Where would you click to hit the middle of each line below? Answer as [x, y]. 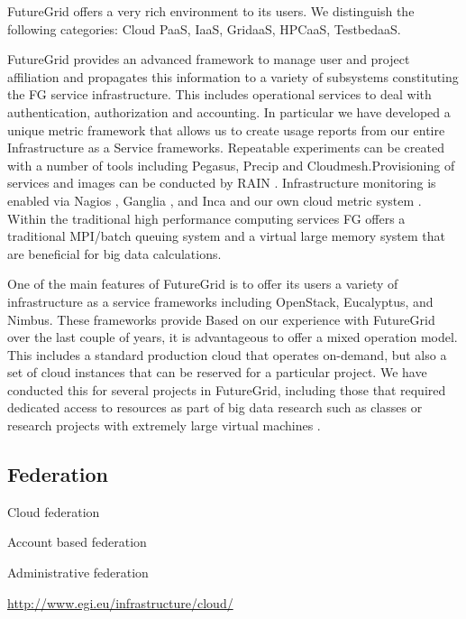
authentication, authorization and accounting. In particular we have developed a [229, 111]
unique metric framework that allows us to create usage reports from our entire [226, 129]
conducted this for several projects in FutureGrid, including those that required [227, 389]
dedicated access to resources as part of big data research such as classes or [215, 407]
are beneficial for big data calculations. [114, 253]
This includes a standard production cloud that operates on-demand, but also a [227, 354]
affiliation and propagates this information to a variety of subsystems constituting [233, 76]
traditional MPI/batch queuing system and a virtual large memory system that [227, 236]
